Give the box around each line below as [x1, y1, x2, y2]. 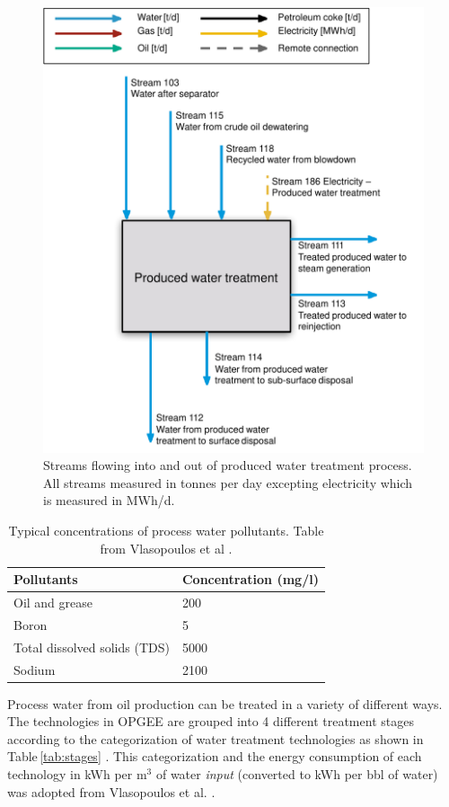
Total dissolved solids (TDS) [13, 637, 170, 656]
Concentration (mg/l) [181, 570, 319, 589]
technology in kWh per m [7, 765, 147, 784]
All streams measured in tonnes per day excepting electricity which [43, 473, 413, 492]
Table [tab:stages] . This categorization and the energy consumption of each [7, 747, 422, 766]
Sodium [13, 660, 56, 678]
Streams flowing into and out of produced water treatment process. [43, 456, 412, 474]
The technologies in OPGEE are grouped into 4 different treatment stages [7, 712, 414, 731]
